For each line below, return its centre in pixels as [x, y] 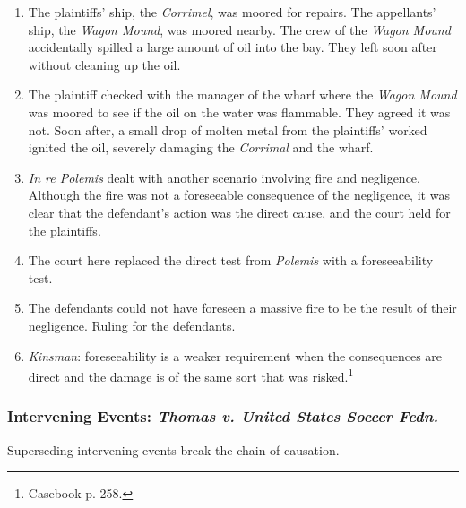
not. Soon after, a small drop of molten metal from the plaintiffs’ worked [228, 129]
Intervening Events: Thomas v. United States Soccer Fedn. [223, 416]
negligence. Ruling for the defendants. [132, 325]
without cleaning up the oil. [104, 64]
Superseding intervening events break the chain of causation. [173, 449]
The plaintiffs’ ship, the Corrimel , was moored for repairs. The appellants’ [232, 12]
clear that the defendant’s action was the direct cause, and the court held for [239, 212]
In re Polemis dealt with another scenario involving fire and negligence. [224, 177]
